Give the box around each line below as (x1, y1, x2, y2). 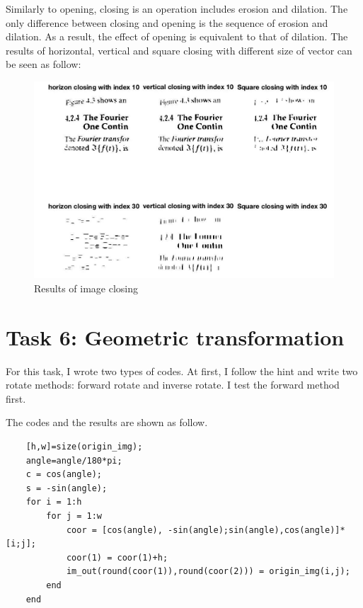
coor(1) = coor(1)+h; (66, 552, 168, 563)
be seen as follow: (6, 57, 81, 71)
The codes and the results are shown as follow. (6, 415, 208, 430)
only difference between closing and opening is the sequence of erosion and (6, 15, 328, 30)
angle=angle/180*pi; (25, 455, 122, 466)
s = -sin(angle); (25, 483, 108, 493)
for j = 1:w (46, 511, 103, 522)
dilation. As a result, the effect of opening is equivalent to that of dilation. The (6, 29, 348, 44)
